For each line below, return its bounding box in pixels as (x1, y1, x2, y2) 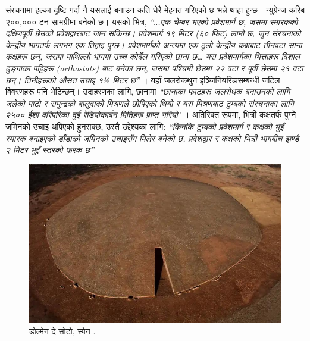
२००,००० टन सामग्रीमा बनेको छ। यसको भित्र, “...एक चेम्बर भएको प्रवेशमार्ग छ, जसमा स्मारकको (5, 15, 298, 27)
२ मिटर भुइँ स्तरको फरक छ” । (5, 143, 103, 156)
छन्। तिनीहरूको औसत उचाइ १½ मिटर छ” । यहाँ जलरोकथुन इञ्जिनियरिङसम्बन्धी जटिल (5, 73, 280, 86)
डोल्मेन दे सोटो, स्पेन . (29, 324, 96, 337)
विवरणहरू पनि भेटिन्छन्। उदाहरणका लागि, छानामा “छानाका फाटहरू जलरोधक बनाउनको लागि (5, 85, 290, 98)
